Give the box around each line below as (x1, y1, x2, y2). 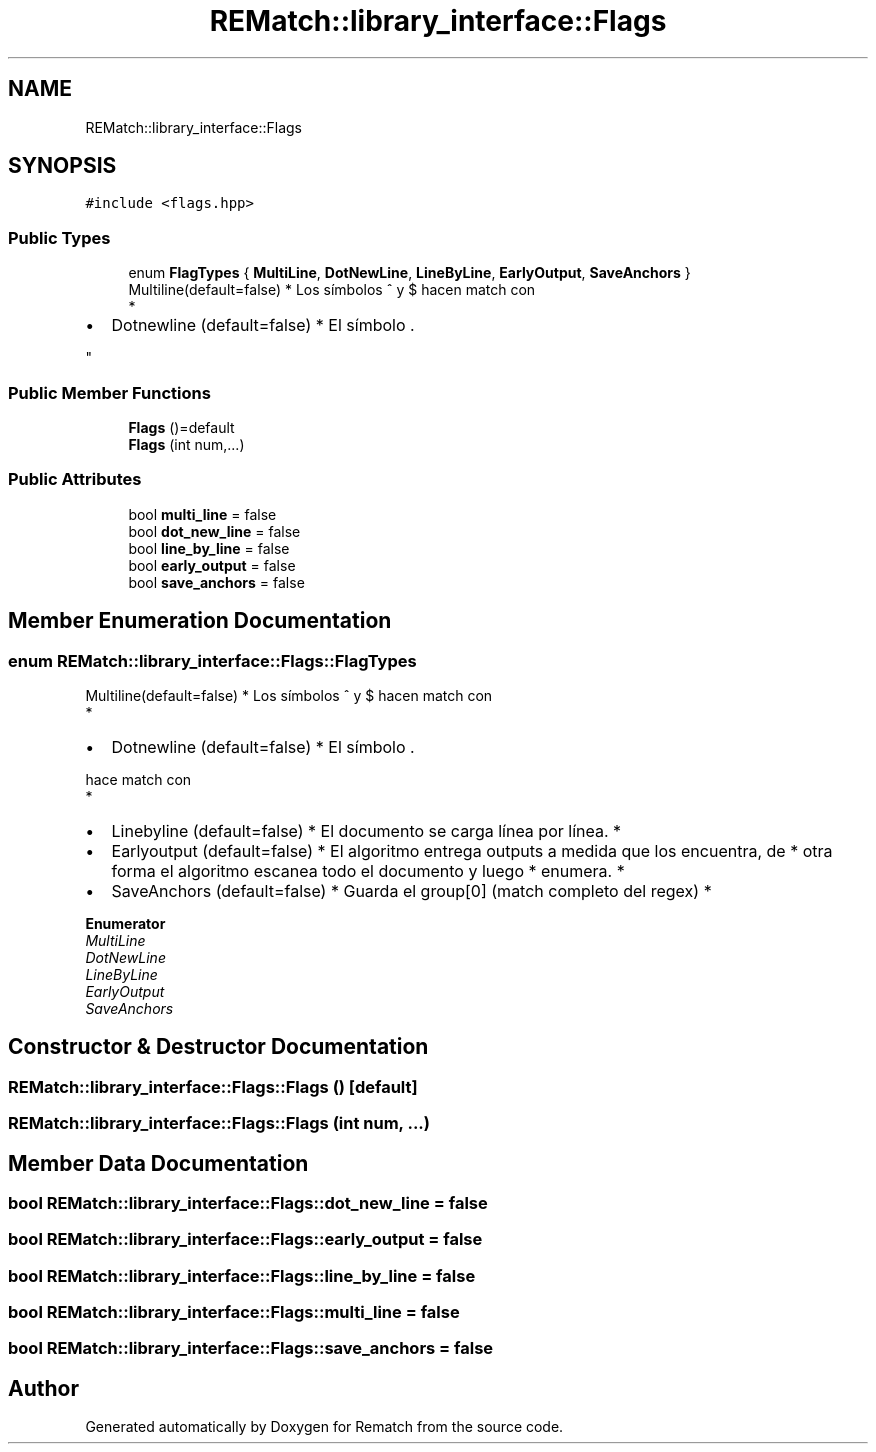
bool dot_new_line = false (128, 522, 301, 540)
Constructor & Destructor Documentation (8, 1034, 429, 1060)
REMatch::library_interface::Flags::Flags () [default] (8, 1076, 418, 1097)
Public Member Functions (8, 382, 211, 403)
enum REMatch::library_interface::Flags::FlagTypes (8, 650, 417, 671)
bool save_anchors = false (128, 573, 305, 591)
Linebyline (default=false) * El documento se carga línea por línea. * (111, 820, 622, 841)
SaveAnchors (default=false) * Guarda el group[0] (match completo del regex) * (111, 880, 712, 901)
